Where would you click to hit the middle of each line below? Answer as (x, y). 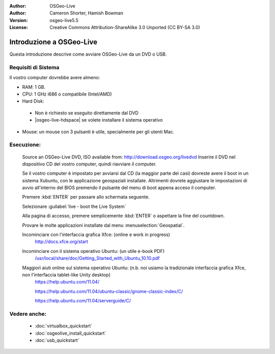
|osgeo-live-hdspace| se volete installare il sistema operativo (99, 120)
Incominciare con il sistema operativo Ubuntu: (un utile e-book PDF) (93, 251)
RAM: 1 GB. (34, 87)
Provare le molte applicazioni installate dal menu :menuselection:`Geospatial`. (103, 225)
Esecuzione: (25, 145)
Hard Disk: (33, 101)
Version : (19, 20)
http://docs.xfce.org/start (62, 242)
